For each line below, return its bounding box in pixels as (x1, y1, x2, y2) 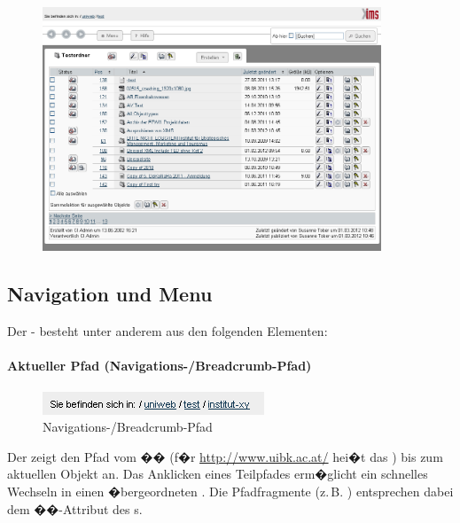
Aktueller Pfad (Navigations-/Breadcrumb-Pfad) (7, 356, 312, 375)
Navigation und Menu (7, 280, 213, 308)
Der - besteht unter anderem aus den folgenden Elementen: (7, 322, 328, 340)
